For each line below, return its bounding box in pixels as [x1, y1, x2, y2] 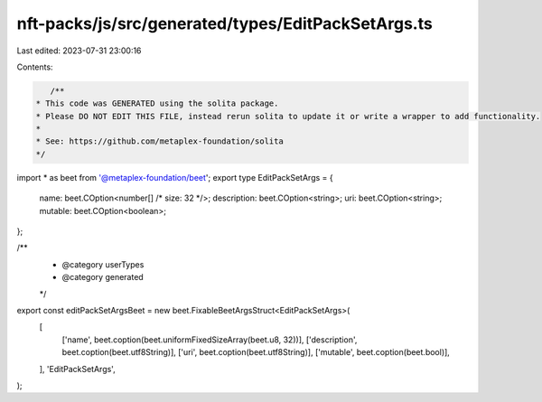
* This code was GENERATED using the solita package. [35, 98, 279, 108]
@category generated [61, 272, 144, 283]
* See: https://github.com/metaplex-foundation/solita [35, 136, 284, 146]
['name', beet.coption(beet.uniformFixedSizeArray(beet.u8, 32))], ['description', [61, 334, 358, 345]
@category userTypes [61, 258, 145, 270]
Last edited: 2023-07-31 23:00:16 [16, 45, 142, 56]
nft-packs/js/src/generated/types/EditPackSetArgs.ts [16, 14, 433, 33]
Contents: [16, 61, 53, 72]
